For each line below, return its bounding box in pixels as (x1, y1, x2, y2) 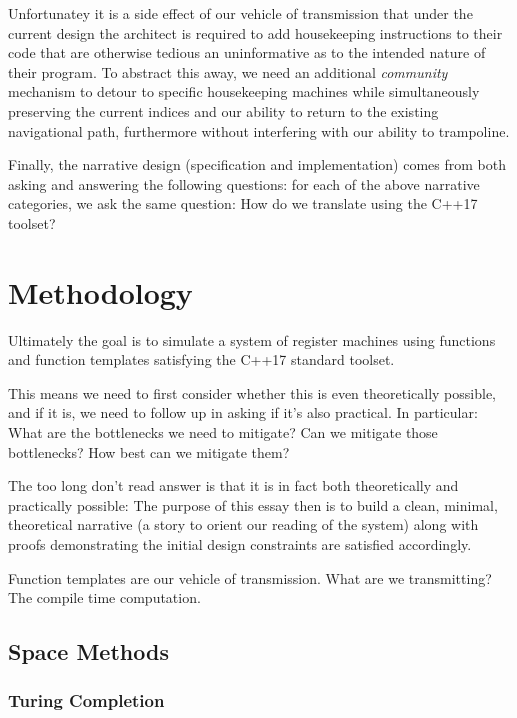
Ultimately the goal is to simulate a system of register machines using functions (8, 329, 496, 350)
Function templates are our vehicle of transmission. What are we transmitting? (8, 567, 492, 588)
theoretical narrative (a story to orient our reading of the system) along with (8, 514, 479, 535)
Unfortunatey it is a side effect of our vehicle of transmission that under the (8, 3, 473, 23)
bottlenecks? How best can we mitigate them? (8, 441, 290, 462)
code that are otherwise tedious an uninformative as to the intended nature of (8, 42, 486, 63)
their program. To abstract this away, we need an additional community (8, 61, 448, 82)
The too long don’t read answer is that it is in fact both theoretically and (8, 475, 459, 496)
